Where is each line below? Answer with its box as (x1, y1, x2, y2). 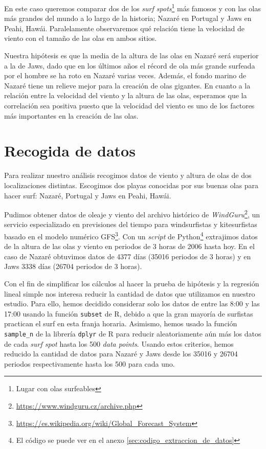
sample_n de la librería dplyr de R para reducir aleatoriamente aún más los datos (4, 328, 261, 339)
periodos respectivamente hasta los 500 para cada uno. (4, 358, 175, 369)
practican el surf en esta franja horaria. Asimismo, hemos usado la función (4, 318, 237, 329)
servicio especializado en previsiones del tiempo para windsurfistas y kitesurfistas (4, 219, 257, 230)
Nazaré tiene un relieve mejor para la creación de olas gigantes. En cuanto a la (4, 80, 251, 91)
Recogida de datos (4, 140, 136, 161)
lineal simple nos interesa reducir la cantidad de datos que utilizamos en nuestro (4, 288, 255, 299)
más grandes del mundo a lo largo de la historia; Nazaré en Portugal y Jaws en (4, 13, 252, 24)
